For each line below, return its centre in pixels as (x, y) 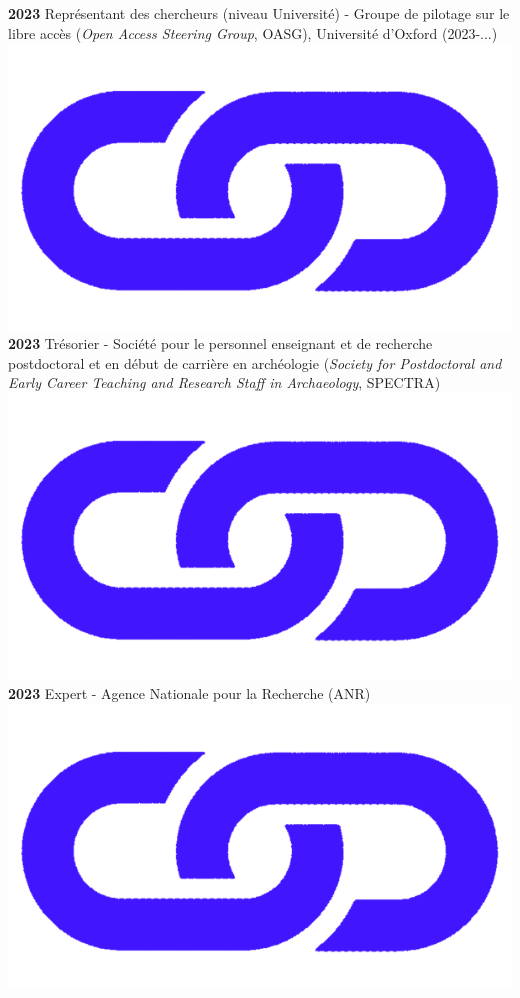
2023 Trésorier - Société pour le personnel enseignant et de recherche (220, 343)
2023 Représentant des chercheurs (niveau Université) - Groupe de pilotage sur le (259, 13)
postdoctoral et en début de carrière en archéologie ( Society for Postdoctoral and (255, 362)
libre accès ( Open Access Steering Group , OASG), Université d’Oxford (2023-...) (253, 32)
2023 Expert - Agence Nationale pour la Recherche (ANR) (189, 693)
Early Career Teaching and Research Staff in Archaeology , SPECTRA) (224, 382)
